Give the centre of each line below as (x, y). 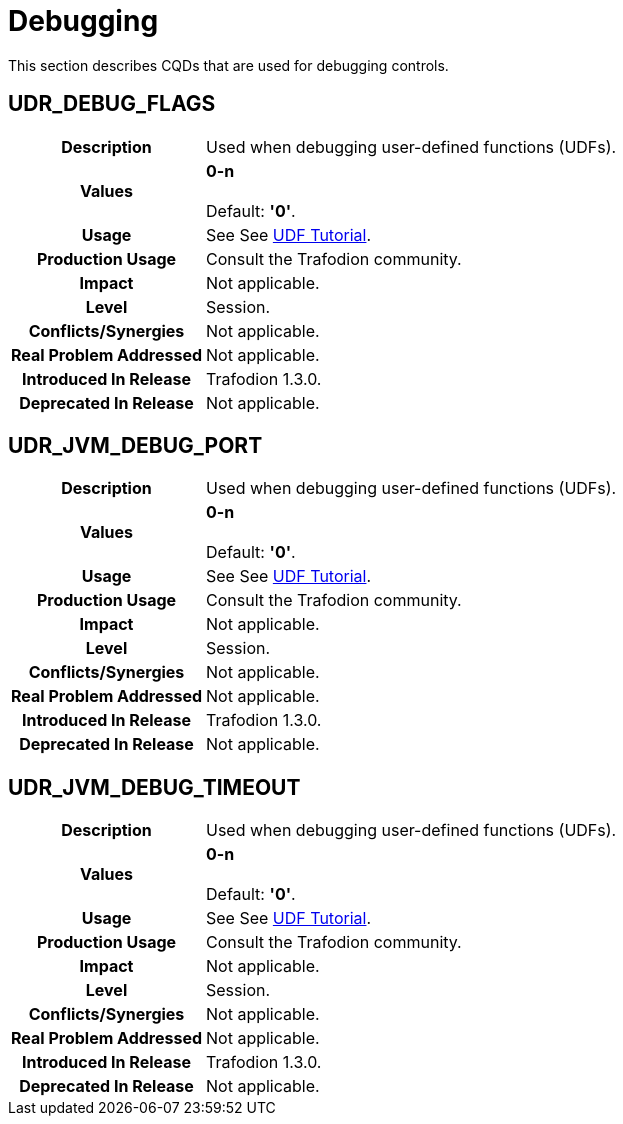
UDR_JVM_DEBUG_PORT (135, 446)
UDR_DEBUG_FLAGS (112, 104)
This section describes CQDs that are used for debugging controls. (228, 65)
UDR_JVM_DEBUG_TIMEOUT (154, 787)
